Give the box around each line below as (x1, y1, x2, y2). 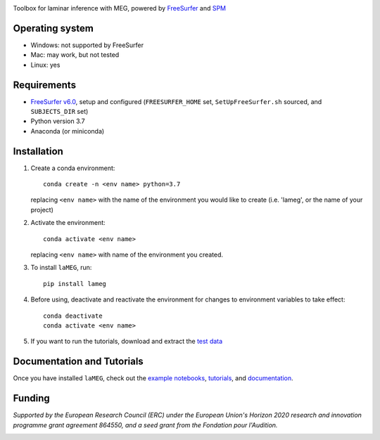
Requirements (13, 79, 77, 91)
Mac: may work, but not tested (30, 51, 120, 59)
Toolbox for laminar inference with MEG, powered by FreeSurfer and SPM (13, 4, 227, 12)
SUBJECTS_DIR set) (30, 107, 89, 115)
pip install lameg (43, 280, 107, 287)
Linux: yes (30, 60, 61, 69)
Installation (13, 145, 63, 157)
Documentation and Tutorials (13, 356, 144, 368)
